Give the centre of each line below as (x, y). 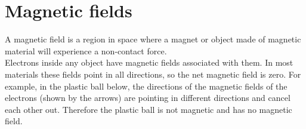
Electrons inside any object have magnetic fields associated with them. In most (149, 62)
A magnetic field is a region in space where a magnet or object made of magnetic (153, 39)
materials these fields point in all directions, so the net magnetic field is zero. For (153, 74)
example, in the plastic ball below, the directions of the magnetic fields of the (146, 86)
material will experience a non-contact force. (86, 50)
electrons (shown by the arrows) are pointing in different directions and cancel (148, 98)
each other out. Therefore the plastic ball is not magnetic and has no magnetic (149, 109)
